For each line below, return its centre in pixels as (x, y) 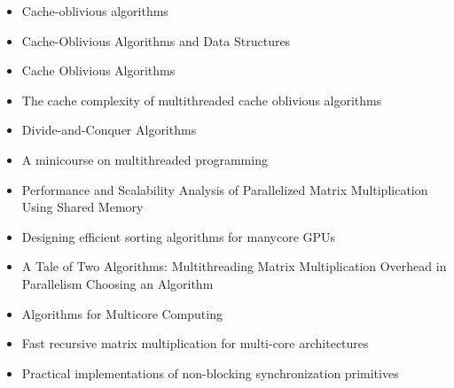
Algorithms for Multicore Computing (122, 313)
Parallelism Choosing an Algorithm (117, 283)
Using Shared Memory (82, 207)
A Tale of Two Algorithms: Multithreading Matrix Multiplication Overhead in (234, 266)
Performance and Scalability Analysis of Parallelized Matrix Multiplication (225, 189)
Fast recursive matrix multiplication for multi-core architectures (195, 343)
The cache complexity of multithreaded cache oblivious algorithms (202, 100)
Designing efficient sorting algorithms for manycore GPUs (179, 236)
